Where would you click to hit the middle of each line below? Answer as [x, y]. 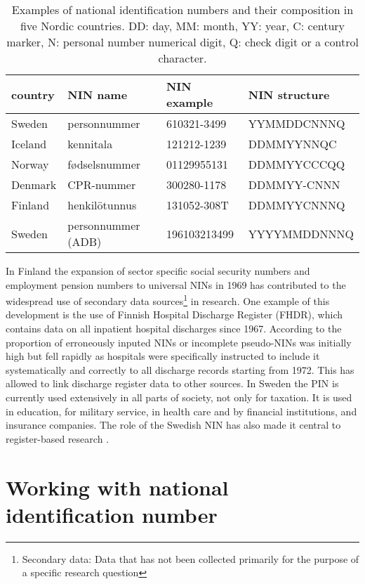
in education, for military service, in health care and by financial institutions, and [181, 411]
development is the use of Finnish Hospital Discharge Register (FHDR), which [174, 314]
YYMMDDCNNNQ [297, 123]
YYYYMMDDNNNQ [301, 233]
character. [182, 58]
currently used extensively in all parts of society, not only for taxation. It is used [179, 397]
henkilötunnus [102, 205]
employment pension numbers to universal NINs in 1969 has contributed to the [176, 284]
